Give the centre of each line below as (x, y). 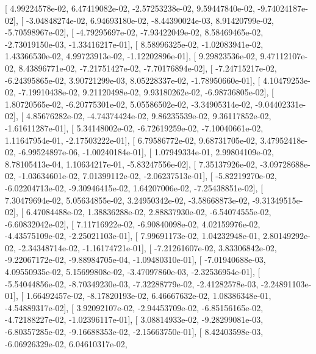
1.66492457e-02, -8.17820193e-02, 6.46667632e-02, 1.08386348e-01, (149, 296)
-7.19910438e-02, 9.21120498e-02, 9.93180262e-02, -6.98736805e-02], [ (146, 92)
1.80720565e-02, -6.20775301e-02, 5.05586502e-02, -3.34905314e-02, (129, 104)
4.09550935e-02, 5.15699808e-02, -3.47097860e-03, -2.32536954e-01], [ (133, 272)
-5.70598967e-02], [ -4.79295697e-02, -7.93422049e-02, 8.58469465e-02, (134, 32)
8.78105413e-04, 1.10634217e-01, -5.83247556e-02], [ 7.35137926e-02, (131, 164)
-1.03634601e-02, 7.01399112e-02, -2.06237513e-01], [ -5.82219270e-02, (148, 176)
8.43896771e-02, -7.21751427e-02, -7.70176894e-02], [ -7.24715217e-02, (148, 68)
